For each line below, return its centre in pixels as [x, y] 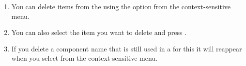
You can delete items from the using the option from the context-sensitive [121, 6]
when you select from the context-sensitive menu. [85, 58]
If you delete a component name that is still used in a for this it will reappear [127, 48]
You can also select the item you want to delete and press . [99, 32]
